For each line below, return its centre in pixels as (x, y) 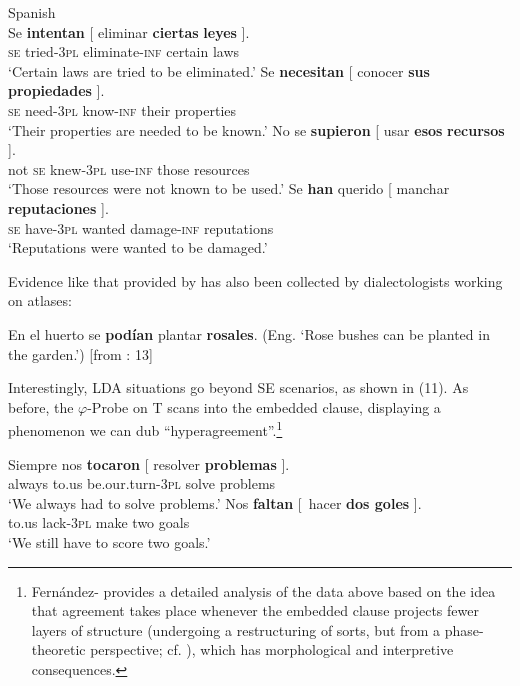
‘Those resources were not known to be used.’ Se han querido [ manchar (229, 188)
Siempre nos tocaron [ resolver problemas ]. (149, 463)
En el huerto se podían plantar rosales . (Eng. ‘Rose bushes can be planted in (249, 333)
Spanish (32, 12)
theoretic (58, 649)
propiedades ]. (56, 90)
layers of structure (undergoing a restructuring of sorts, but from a (236, 629)
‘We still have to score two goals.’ (109, 541)
